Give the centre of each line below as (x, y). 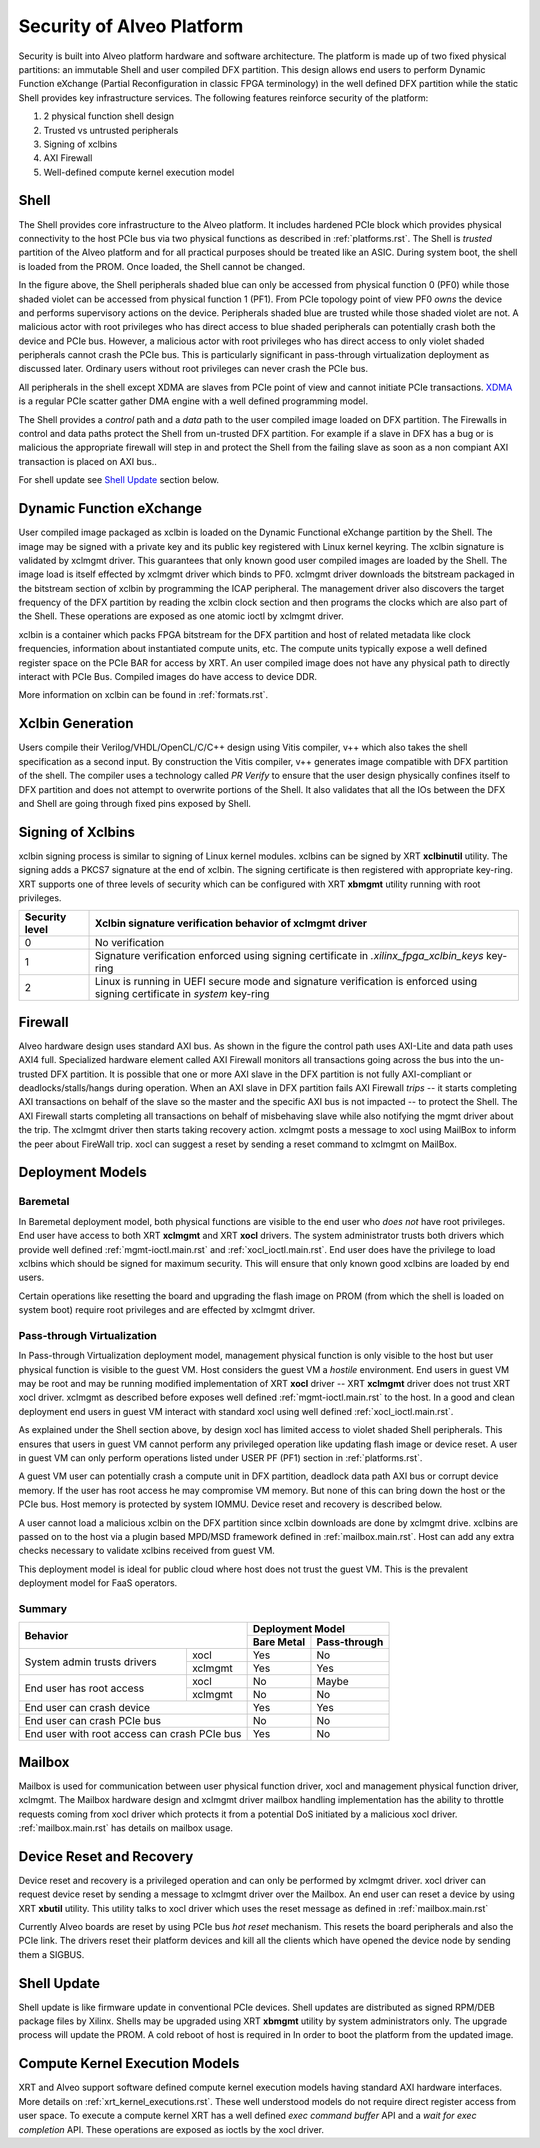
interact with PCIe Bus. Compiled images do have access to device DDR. (167, 677)
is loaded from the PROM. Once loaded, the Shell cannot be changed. (161, 266)
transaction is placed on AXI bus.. (87, 461)
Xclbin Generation (76, 723)
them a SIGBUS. (51, 1954)
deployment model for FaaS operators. (98, 1583)
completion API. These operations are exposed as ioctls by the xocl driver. (171, 2129)
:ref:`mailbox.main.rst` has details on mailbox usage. (126, 1827)
